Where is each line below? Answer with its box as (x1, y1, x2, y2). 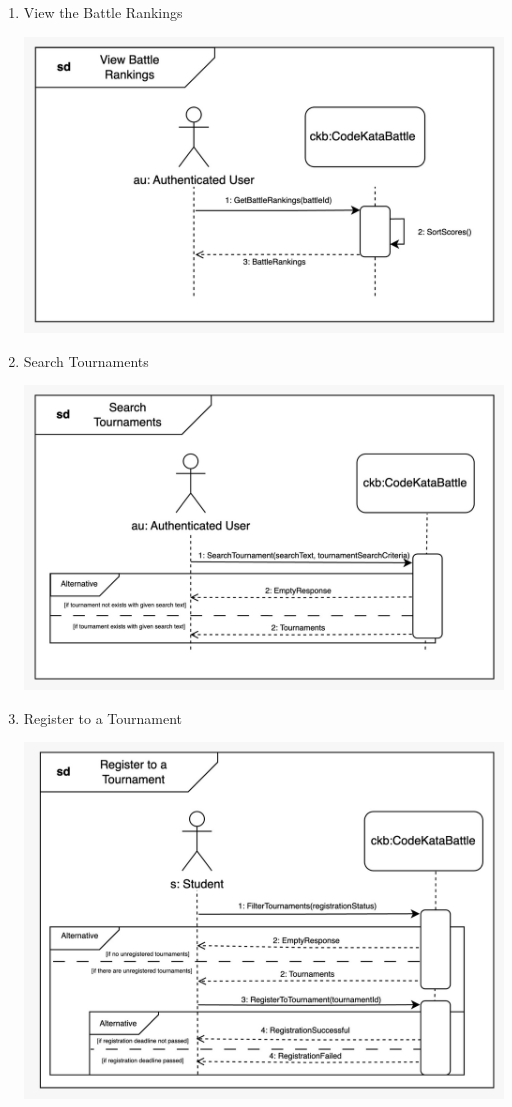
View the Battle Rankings (23, 2, 183, 22)
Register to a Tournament (23, 707, 183, 728)
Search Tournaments (23, 350, 149, 371)
